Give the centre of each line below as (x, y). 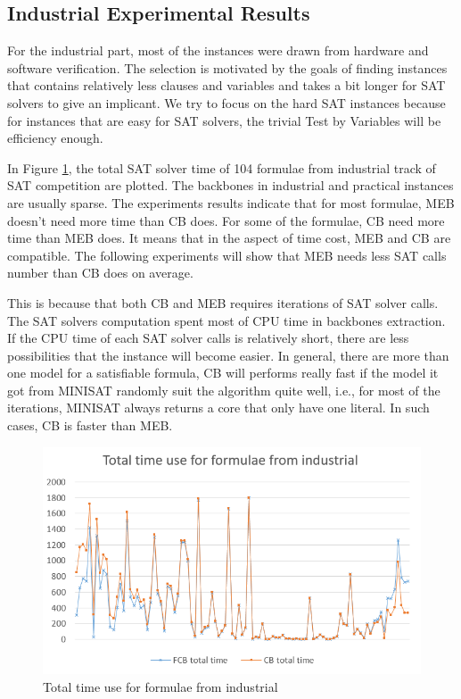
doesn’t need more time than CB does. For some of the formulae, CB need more (226, 220)
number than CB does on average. (100, 273)
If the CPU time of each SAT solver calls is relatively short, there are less (208, 338)
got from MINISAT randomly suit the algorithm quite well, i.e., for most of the (224, 390)
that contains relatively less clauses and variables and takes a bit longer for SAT (226, 85)
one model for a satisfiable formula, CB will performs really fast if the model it (223, 373)
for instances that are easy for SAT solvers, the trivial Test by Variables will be (224, 120)
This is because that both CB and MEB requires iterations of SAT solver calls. (223, 302)
